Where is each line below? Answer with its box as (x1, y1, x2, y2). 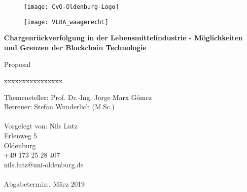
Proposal (4, 59, 31, 69)
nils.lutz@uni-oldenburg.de (4, 159, 84, 169)
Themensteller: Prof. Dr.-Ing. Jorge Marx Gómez (4, 92, 152, 102)
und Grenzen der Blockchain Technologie (4, 42, 146, 52)
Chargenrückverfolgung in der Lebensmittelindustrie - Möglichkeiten (4, 32, 243, 43)
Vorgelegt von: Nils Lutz (4, 121, 78, 131)
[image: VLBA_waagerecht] (24, 18, 108, 26)
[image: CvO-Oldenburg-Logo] (24, 3, 119, 10)
